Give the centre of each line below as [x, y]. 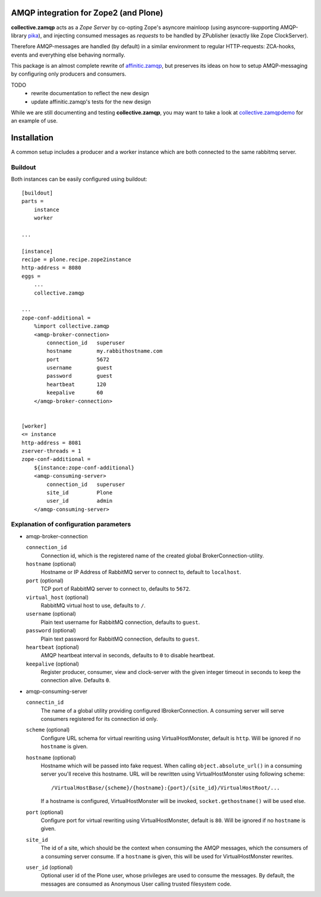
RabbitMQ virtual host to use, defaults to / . [93, 605]
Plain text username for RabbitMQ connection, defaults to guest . [120, 622]
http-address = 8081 [51, 443]
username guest [80, 368]
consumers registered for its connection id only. [99, 719]
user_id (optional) [49, 867]
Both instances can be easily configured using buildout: [79, 179]
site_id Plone [80, 493]
